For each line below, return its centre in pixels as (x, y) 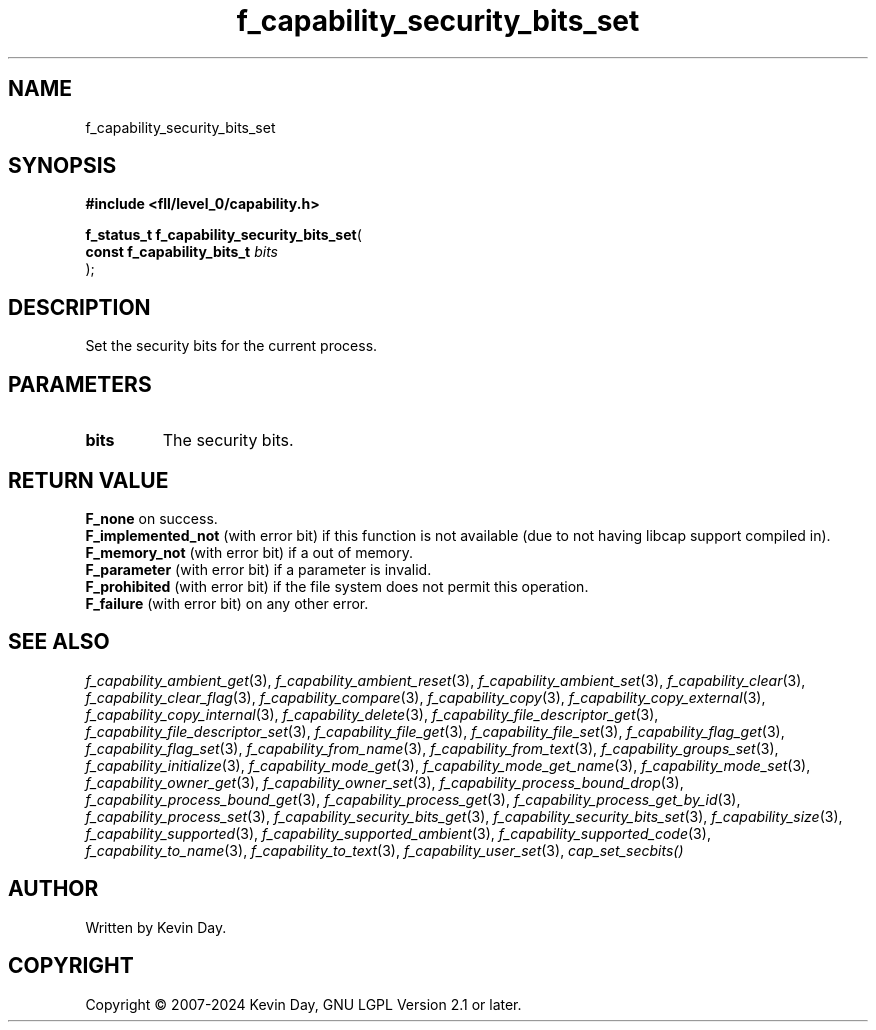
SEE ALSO (59, 642)
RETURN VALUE (88, 480)
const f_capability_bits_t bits (181, 252)
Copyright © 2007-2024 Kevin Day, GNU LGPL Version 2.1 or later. (303, 1004)
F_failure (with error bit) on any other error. (227, 603)
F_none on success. (151, 518)
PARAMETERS (80, 384)
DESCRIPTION (79, 307)
